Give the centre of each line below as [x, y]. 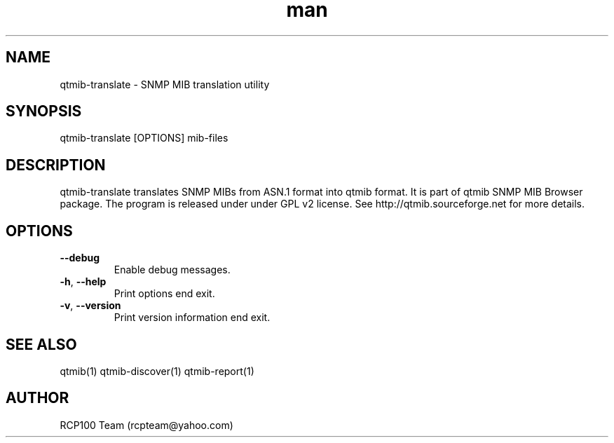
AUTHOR [37, 398]
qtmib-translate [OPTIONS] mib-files [144, 138]
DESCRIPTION [56, 165]
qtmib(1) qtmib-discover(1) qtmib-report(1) [157, 371]
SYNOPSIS [44, 111]
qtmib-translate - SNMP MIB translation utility [165, 84]
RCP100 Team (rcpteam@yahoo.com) [146, 425]
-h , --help [83, 282]
